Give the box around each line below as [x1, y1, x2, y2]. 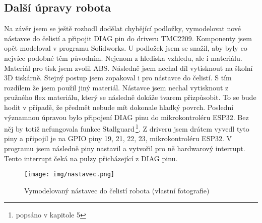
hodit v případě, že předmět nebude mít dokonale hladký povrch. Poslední [4, 101, 234, 112]
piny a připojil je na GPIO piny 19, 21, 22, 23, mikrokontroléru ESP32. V [4, 133, 232, 144]
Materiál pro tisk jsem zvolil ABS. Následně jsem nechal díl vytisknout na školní [4, 62, 253, 73]
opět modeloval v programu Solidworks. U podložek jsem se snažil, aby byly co [4, 43, 247, 53]
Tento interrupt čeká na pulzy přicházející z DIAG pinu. [4, 153, 178, 163]
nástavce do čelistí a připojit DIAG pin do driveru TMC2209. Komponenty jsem [4, 33, 252, 43]
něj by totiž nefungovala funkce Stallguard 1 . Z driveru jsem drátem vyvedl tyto [4, 122, 249, 134]
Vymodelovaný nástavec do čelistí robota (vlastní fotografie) [24, 185, 210, 195]
